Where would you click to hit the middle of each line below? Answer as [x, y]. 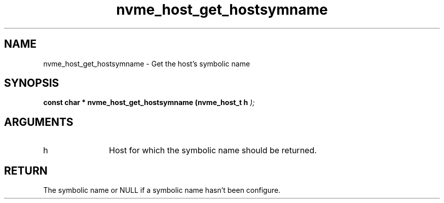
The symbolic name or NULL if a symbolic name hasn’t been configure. [162, 190]
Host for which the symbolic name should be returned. [213, 150]
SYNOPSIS [32, 83]
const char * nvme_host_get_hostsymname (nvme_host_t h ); [149, 103]
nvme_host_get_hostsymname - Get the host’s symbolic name [147, 63]
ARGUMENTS [39, 122]
